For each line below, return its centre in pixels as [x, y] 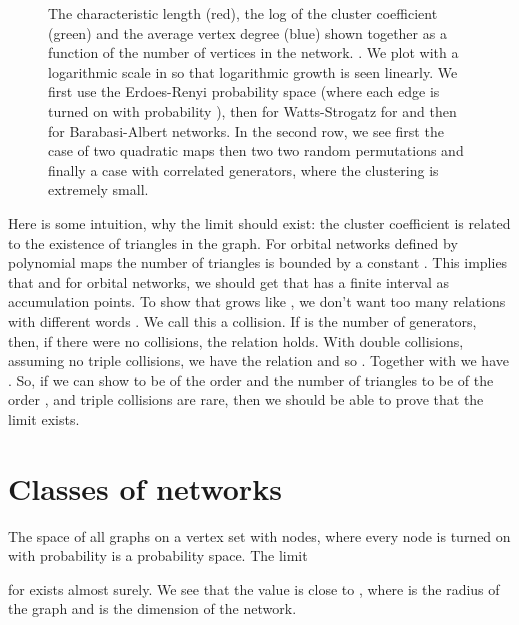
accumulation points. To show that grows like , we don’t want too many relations [257, 301]
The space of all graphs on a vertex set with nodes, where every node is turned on [259, 535]
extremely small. [98, 189]
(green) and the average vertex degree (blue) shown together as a [247, 32]
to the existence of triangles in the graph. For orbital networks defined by [233, 242]
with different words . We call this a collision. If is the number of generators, [242, 320]
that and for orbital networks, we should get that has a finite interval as [229, 281]
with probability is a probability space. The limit [158, 555]
